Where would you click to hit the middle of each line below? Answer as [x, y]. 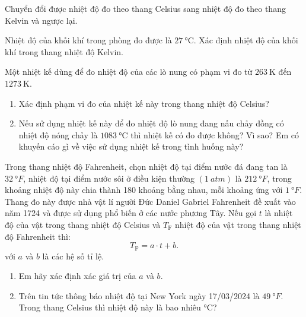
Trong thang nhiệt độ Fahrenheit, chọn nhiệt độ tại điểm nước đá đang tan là [146, 166]
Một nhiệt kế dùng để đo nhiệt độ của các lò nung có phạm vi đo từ [129, 72]
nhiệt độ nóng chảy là [58, 134]
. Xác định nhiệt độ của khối [246, 40]
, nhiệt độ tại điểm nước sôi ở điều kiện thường [109, 178]
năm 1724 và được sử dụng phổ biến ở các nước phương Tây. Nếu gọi [131, 213]
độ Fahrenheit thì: [38, 236]
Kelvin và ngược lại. [41, 20]
